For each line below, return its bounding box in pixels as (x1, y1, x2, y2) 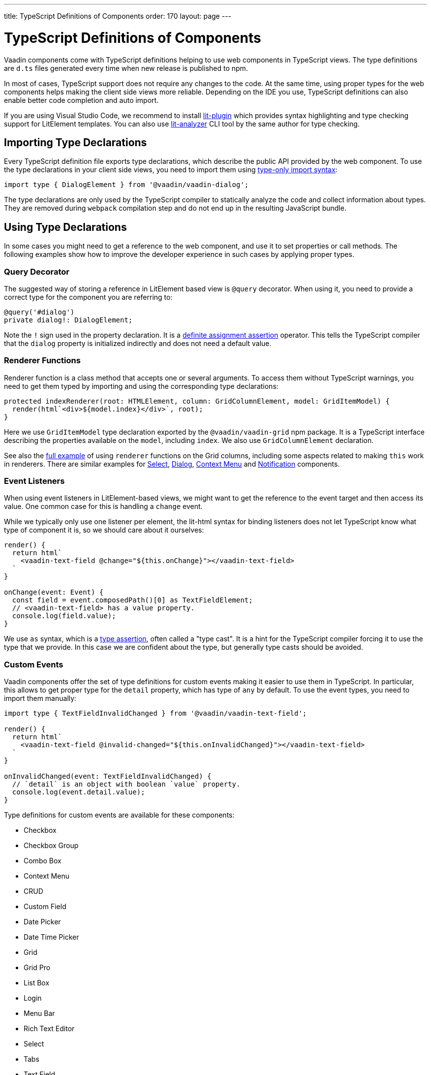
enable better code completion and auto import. (4, 95, 159, 104)
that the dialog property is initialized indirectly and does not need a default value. (4, 339, 272, 348)
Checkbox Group (24, 841, 79, 850)
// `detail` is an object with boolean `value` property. (12, 780, 241, 789)
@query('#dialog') (4, 308, 75, 316)
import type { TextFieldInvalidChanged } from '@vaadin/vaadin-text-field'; (4, 709, 307, 718)
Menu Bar (24, 1009, 55, 1018)
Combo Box (24, 856, 62, 865)
